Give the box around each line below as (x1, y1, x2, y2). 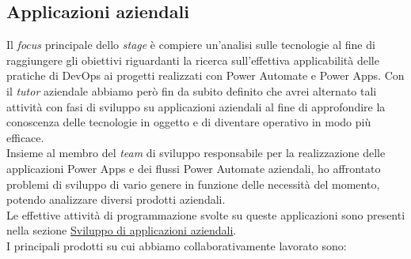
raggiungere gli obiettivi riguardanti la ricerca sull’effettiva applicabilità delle (6, 51, 379, 68)
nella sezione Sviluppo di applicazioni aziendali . (6, 222, 237, 238)
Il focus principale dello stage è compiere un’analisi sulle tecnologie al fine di (6, 36, 375, 53)
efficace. (6, 129, 44, 145)
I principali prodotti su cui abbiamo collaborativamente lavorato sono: (6, 237, 347, 253)
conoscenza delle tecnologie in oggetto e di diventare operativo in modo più (6, 114, 371, 130)
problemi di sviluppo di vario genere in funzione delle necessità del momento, (6, 175, 380, 192)
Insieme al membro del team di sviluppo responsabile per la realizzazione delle (6, 145, 386, 161)
